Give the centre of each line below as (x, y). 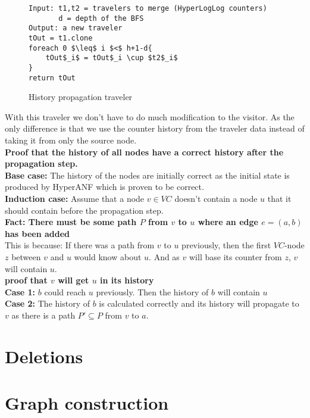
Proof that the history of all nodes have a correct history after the (144, 152)
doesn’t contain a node (216, 198)
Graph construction (87, 403)
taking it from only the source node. (71, 140)
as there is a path (43, 315)
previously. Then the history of (152, 291)
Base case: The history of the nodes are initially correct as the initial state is (147, 175)
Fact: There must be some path (71, 222)
